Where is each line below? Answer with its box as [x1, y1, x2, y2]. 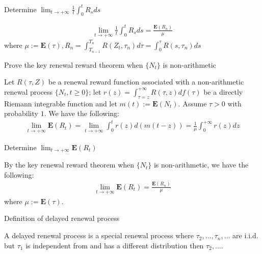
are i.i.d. [232, 230, 258, 241]
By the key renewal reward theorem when [4, 159, 135, 170]
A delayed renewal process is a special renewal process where [4, 230, 194, 241]
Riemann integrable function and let [4, 98, 117, 108]
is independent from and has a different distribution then [25, 240, 204, 250]
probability [4, 108, 38, 119]
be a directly [203, 86, 243, 97]
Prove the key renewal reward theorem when [4, 59, 143, 70]
